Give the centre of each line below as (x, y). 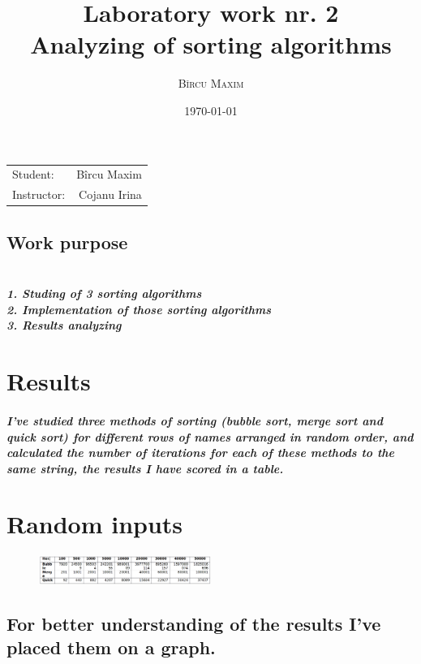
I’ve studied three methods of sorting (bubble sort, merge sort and (195, 420)
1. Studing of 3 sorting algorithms (104, 293)
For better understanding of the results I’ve (194, 623)
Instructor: (39, 194)
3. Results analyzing (64, 325)
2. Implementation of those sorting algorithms (139, 309)
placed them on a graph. (111, 647)
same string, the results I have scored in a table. (145, 468)
